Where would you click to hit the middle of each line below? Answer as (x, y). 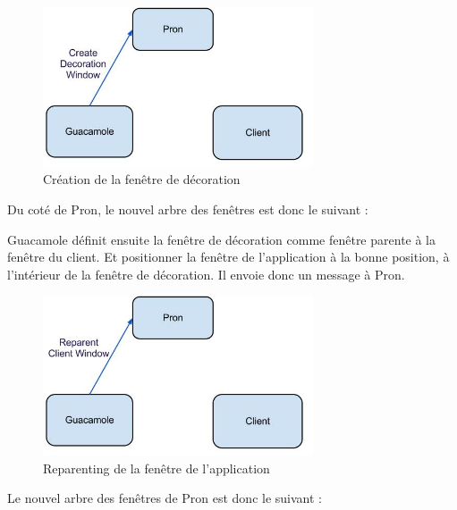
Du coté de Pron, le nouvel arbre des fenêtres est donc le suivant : (188, 209)
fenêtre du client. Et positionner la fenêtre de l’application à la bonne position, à (228, 257)
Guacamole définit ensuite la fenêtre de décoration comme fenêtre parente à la (222, 239)
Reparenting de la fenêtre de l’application (157, 468)
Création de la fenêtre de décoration (142, 179)
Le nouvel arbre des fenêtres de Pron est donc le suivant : (165, 498)
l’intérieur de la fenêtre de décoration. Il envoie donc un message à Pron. (206, 274)
